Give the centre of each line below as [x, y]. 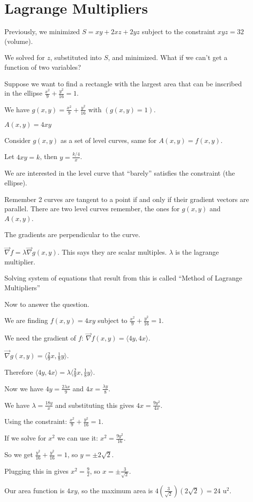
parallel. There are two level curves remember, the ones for [92, 209]
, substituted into [76, 57]
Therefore [19, 371]
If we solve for [25, 438]
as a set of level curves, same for [108, 140]
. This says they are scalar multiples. [112, 252]
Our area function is [35, 490]
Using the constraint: [36, 421]
